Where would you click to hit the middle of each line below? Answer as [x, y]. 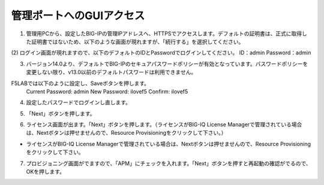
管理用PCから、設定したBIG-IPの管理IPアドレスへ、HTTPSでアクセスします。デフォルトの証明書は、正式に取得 [164, 34]
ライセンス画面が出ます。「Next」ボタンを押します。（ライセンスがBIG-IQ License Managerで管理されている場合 [164, 125]
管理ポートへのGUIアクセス [78, 16]
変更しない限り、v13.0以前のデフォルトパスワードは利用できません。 [111, 72]
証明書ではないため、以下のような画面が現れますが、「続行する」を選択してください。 [137, 41]
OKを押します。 [46, 172]
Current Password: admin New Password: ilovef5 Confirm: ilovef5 [107, 91]
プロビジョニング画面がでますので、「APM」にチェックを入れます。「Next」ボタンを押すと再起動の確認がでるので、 [169, 163]
